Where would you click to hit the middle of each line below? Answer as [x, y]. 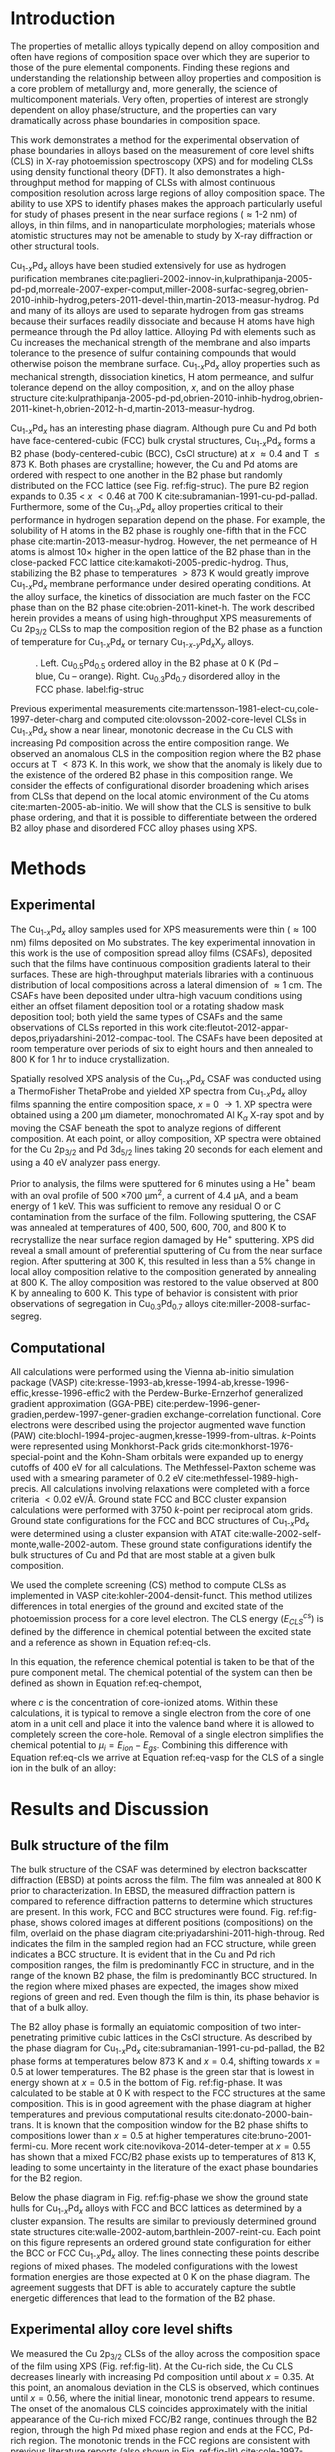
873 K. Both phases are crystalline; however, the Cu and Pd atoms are [154, 464]
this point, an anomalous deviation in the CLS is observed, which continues [165, 2388]
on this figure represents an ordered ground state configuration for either [161, 2242]
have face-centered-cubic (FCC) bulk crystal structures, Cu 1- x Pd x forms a [163, 442]
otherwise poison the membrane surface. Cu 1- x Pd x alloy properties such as [165, 364]
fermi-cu [28, 2146]
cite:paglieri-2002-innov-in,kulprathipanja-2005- [211, 278]
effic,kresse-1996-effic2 [60, 1393]
